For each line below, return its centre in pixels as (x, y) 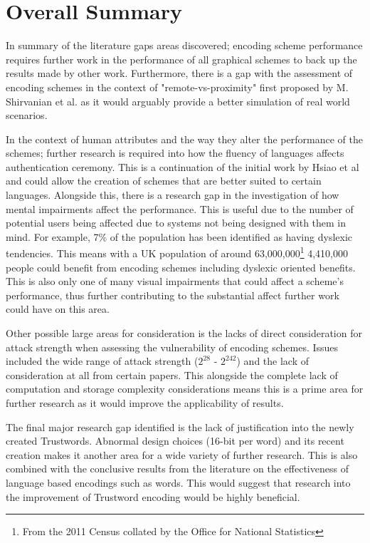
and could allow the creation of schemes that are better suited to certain (164, 181)
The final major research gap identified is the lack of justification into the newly (180, 426)
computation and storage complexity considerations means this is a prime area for (185, 389)
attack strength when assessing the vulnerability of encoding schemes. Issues (172, 347)
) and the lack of (273, 361)
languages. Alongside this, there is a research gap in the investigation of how (173, 195)
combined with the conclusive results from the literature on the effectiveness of (177, 469)
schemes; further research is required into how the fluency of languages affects (175, 153)
